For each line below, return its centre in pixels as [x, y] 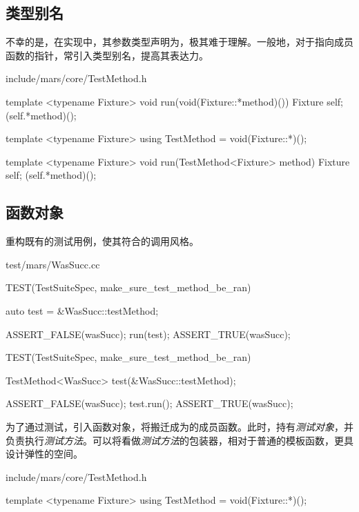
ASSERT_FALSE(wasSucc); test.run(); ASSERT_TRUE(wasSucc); [149, 403]
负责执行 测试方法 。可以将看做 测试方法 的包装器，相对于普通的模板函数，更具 [179, 440]
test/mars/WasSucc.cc [53, 264]
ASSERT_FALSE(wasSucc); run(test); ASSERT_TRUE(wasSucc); [148, 334]
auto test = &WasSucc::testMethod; [82, 310]
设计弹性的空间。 [44, 454]
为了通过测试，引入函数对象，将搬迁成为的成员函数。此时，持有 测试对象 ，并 [179, 426]
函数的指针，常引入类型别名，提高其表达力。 [107, 55]
